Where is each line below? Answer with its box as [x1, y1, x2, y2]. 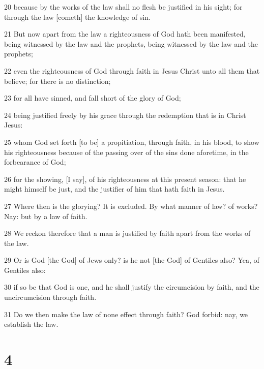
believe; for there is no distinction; [4, 75, 111, 86]
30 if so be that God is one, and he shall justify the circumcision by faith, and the [4, 282, 259, 292]
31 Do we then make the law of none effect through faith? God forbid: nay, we [4, 309, 248, 319]
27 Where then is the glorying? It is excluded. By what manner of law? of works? [4, 200, 258, 211]
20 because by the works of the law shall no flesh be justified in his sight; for [4, 2, 243, 12]
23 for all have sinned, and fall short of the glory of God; [4, 93, 181, 103]
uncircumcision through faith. [4, 292, 97, 302]
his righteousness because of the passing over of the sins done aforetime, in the [4, 146, 249, 157]
